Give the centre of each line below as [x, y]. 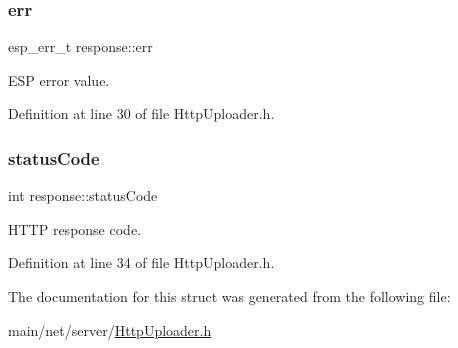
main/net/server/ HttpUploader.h [110, 329]
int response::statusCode [83, 195]
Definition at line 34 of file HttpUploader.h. [141, 262]
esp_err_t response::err [80, 46]
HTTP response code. [74, 228]
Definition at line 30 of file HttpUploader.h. [141, 113]
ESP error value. [59, 79]
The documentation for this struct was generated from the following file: [229, 296]
